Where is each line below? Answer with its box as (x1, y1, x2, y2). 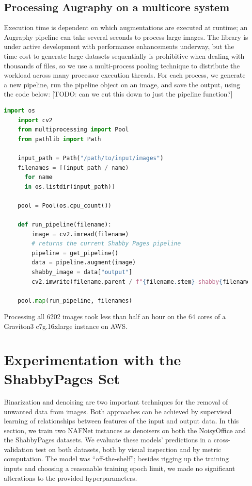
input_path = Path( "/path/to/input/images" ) (17, 154, 164, 162)
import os (4, 107, 35, 114)
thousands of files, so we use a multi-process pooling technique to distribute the (4, 60, 240, 70)
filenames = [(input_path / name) (17, 164, 129, 171)
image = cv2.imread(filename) (31, 230, 129, 238)
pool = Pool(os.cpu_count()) (17, 202, 111, 209)
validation (4, 444, 33, 454)
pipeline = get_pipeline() (31, 249, 119, 257)
